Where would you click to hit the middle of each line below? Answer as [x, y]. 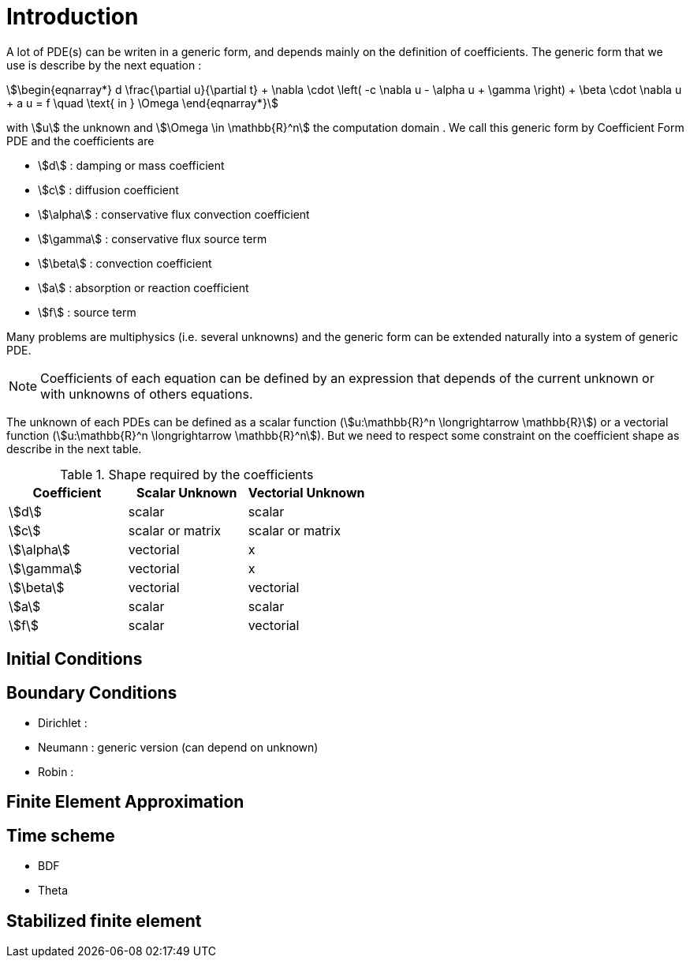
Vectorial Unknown [306, 492]
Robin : [56, 772]
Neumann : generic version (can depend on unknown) [178, 748]
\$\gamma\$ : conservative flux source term [153, 238]
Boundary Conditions [92, 692]
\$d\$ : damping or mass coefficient [131, 165]
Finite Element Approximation [125, 802]
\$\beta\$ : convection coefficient [125, 263]
